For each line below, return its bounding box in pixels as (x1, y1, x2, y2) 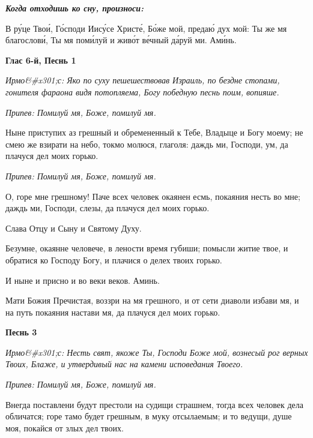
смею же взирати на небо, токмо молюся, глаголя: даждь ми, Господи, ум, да (5, 137, 288, 150)
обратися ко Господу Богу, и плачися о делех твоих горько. (5, 253, 222, 266)
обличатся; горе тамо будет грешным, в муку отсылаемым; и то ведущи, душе (5, 410, 292, 422)
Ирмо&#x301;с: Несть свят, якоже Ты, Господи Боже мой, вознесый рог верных (5, 346, 308, 358)
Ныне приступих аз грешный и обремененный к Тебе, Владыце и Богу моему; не (5, 126, 303, 139)
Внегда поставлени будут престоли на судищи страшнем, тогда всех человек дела (5, 398, 303, 410)
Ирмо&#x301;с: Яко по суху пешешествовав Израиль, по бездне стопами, (5, 74, 280, 86)
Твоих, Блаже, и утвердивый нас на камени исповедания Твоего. (5, 358, 243, 370)
